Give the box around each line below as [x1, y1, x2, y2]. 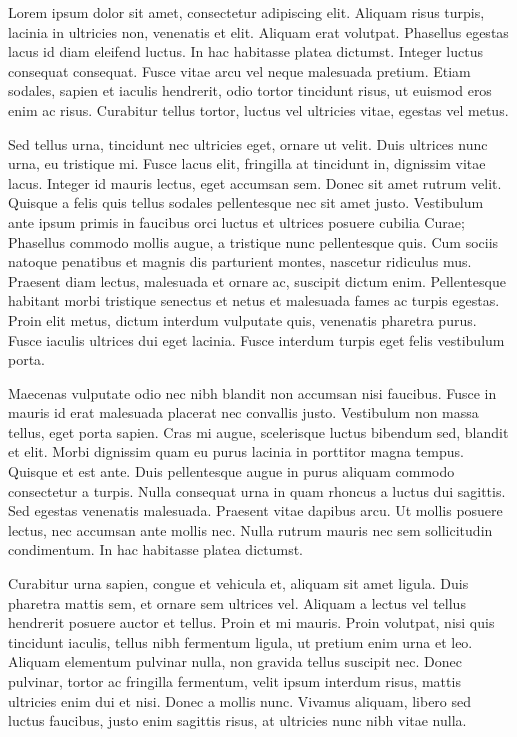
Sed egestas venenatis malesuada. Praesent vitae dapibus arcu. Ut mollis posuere [8, 500, 503, 521]
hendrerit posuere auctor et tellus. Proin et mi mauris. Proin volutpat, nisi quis [8, 612, 495, 633]
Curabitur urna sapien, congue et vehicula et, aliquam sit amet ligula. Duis [8, 573, 469, 594]
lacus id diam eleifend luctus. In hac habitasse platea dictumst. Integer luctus [8, 41, 483, 62]
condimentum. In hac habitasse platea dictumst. [8, 539, 304, 560]
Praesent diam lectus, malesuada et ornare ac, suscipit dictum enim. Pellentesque [8, 270, 506, 291]
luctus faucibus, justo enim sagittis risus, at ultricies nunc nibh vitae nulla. [8, 710, 467, 731]
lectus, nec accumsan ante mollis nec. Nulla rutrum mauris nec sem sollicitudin [8, 519, 493, 540]
